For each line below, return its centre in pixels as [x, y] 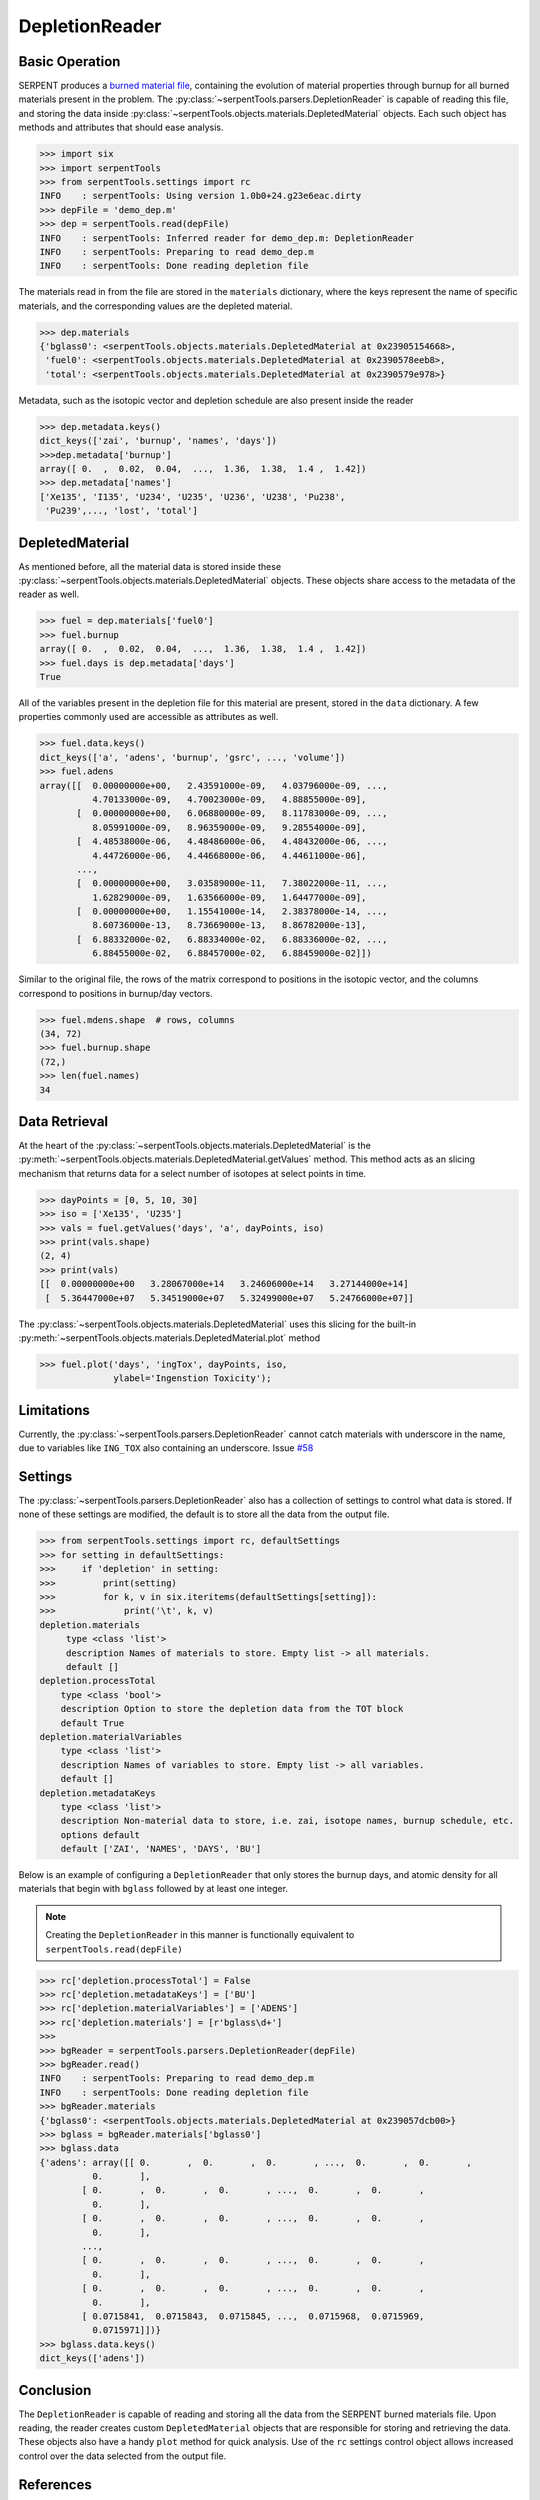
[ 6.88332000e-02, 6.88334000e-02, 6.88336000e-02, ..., [232, 939]
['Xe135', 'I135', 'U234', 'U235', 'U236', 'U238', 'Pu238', [192, 496]
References [55, 2484]
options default [100, 1834]
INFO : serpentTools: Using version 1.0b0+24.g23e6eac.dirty [200, 196]
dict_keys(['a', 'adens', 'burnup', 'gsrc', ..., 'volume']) [192, 757]
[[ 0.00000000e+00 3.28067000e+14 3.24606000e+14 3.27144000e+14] [224, 1284]
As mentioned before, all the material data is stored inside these [150, 566]
